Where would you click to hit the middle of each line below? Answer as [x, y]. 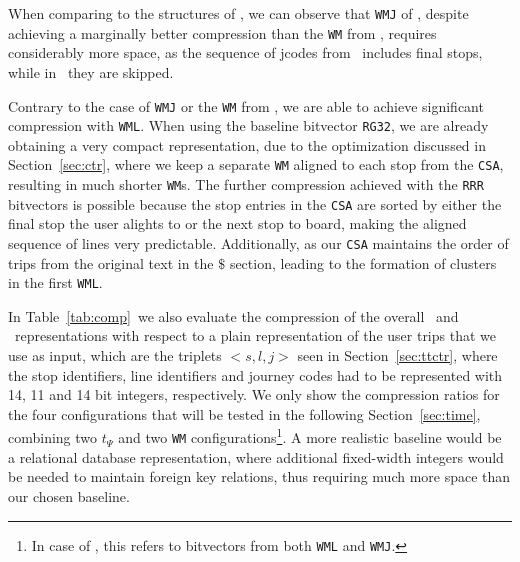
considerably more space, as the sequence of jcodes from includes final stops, [245, 52]
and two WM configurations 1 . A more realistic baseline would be [310, 436]
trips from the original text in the [111, 262]
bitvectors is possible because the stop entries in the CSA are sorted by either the [255, 203]
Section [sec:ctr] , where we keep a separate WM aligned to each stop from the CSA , [256, 164]
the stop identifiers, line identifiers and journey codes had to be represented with [255, 374]
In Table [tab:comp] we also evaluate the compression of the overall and [233, 315]
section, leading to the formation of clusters [363, 262]
